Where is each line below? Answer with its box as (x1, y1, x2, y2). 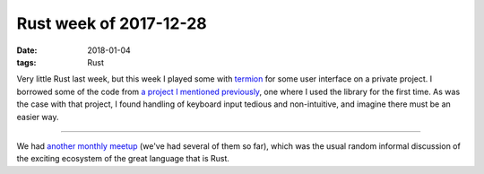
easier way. (16, 111, 59, 122)
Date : (16, 45, 38, 56)
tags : (16, 57, 37, 67)
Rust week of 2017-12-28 (16, 13, 208, 33)
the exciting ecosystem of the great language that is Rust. (16, 153, 230, 164)
